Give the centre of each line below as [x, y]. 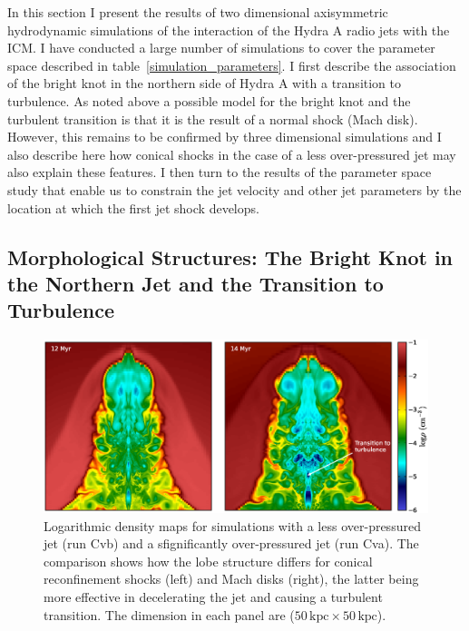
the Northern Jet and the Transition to [195, 283]
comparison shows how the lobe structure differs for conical [208, 561]
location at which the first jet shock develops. [133, 207]
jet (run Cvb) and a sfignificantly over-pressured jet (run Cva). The [231, 543]
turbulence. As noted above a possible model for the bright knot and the [209, 100]
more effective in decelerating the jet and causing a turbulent [213, 596]
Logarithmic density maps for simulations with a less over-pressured [232, 525]
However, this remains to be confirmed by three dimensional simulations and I [225, 137]
